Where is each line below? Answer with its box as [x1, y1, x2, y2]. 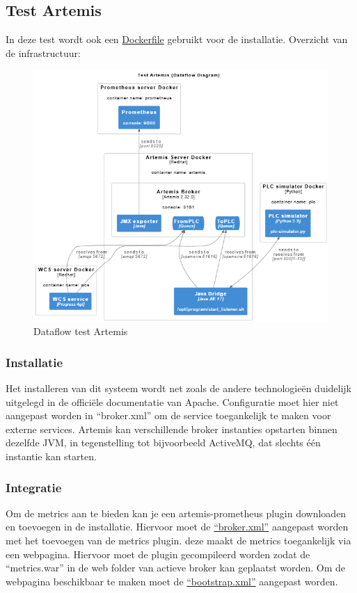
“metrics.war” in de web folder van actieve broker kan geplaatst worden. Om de [6, 560, 346, 575]
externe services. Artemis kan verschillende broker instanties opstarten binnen [6, 421, 338, 436]
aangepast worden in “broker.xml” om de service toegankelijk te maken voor [6, 408, 331, 423]
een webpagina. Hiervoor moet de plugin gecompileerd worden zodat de [6, 546, 310, 561]
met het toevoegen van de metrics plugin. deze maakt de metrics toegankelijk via [6, 533, 351, 548]
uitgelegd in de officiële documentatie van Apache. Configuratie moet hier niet [6, 394, 339, 409]
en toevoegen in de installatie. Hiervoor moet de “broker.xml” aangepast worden [6, 519, 349, 534]
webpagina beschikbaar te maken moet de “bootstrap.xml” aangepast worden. [6, 574, 338, 588]
